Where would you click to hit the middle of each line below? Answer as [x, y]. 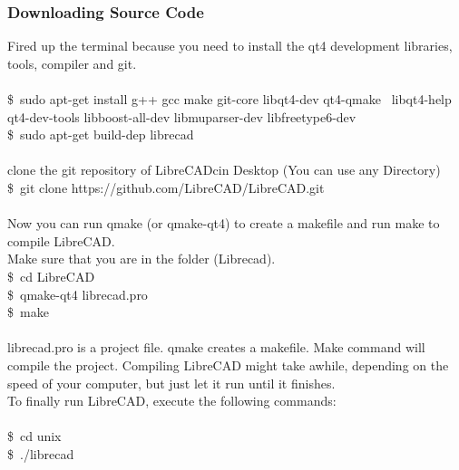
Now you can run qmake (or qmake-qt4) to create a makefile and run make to [224, 223]
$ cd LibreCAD [51, 276]
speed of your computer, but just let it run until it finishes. [171, 383]
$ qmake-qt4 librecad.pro [78, 294]
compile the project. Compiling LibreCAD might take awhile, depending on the [228, 364]
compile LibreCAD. [61, 240]
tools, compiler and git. [72, 63]
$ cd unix [34, 436]
